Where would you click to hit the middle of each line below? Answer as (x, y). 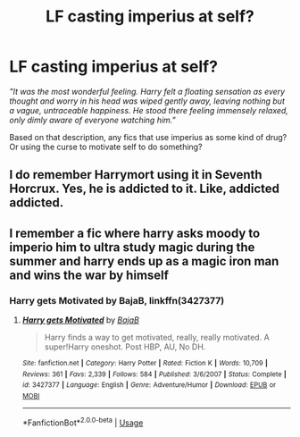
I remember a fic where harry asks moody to (135, 233)
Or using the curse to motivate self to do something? (106, 147)
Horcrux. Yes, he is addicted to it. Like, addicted (144, 189)
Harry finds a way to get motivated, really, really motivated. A (157, 338)
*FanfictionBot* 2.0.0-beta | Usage (83, 422)
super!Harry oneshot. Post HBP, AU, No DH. (125, 347)
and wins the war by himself (89, 275)
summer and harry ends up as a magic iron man (144, 261)
